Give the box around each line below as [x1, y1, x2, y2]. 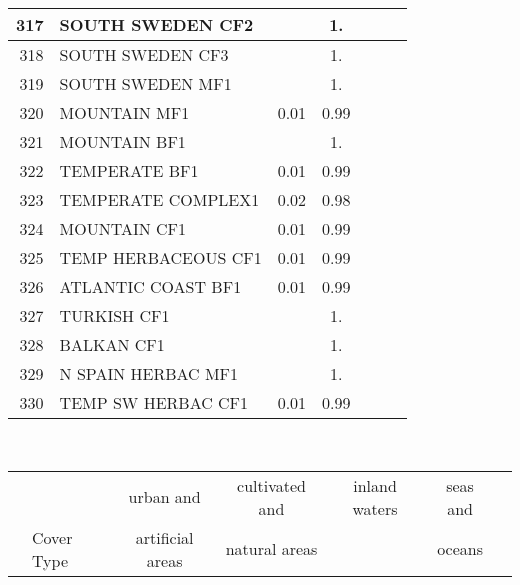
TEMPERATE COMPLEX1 [59, 188, 260, 211]
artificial [135, 525, 194, 549]
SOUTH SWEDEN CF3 [59, 43, 229, 66]
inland [353, 473, 397, 497]
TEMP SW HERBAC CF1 [59, 391, 249, 414]
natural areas [225, 537, 318, 561]
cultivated [237, 473, 306, 497]
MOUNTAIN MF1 [59, 101, 190, 124]
